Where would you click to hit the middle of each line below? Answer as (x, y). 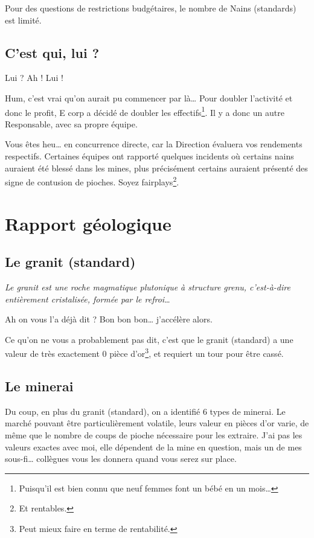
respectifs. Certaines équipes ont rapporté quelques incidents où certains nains (149, 156)
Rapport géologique (88, 223)
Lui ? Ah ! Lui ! (34, 78)
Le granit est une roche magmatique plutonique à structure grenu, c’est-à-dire (148, 287)
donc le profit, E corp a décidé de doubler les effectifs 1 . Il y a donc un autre (145, 111)
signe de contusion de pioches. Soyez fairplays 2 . (92, 181)
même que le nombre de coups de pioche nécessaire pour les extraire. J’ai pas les (154, 435)
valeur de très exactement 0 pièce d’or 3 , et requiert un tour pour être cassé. (144, 353)
